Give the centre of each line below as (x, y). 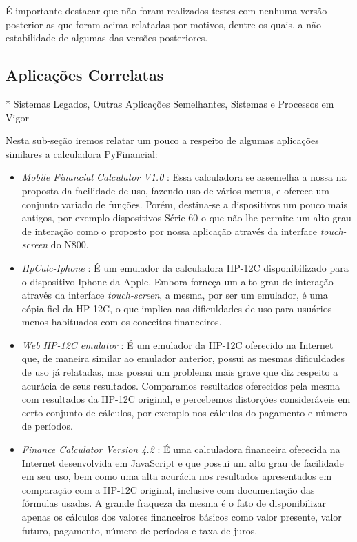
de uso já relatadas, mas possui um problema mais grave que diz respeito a (180, 372)
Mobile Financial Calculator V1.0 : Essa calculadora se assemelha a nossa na (184, 177)
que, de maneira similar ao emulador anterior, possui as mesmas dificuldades (183, 358)
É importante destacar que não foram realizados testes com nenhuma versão (166, 10)
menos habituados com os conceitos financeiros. (122, 322)
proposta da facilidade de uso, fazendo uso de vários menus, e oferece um (175, 190)
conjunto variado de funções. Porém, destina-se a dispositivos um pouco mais (184, 204)
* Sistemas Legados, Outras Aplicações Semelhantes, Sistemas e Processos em (170, 103)
